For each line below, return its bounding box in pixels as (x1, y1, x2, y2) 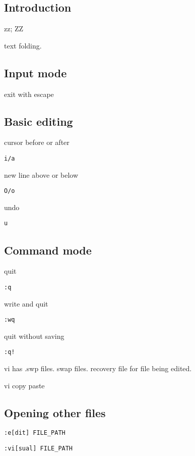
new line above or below (4, 169, 79, 180)
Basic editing (4, 113, 73, 129)
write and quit (4, 298, 48, 309)
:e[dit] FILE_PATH (4, 429, 66, 437)
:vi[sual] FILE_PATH (4, 445, 73, 452)
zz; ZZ (4, 23, 24, 34)
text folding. (4, 40, 42, 50)
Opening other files (4, 404, 106, 420)
